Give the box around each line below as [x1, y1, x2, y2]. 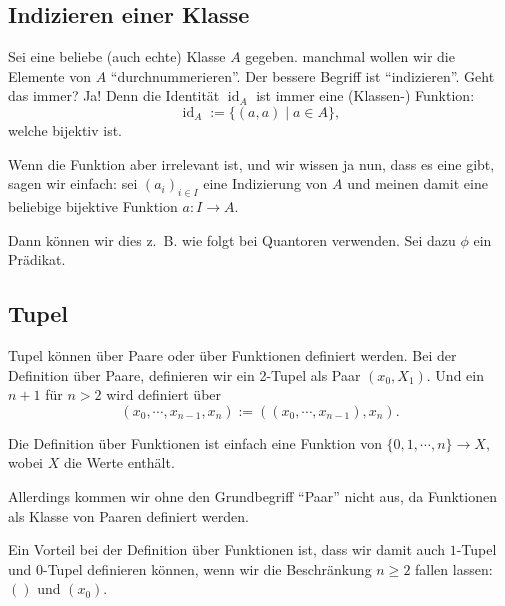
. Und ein [426, 364, 484, 385]
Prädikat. [8, 249, 66, 270]
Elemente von [8, 65, 92, 86]
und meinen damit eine [347, 173, 488, 194]
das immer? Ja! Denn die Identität [8, 85, 220, 106]
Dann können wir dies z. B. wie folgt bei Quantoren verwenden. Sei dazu [8, 229, 456, 250]
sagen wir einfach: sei [8, 173, 138, 194]
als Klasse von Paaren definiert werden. [8, 505, 249, 526]
